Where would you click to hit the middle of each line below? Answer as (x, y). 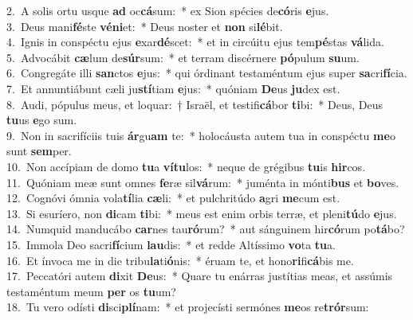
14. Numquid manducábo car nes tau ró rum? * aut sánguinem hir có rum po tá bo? (206, 229)
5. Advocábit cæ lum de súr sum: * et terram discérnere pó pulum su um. (183, 57)
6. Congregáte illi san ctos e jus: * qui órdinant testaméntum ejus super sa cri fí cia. (207, 73)
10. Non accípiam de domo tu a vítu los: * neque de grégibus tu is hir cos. (186, 166)
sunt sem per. (39, 151)
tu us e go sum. (42, 120)
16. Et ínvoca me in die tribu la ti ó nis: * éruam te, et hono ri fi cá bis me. (180, 260)
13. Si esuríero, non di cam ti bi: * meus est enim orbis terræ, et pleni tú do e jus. (202, 213)
